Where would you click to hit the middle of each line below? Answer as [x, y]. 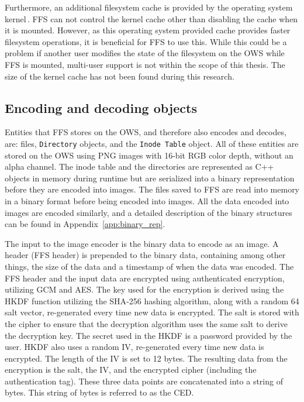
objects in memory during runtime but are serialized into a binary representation [150, 178]
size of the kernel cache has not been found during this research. [120, 76]
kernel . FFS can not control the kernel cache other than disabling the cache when [151, 18]
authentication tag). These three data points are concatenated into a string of [144, 381]
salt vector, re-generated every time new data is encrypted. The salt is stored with [152, 312]
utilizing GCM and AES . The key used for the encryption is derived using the [144, 289]
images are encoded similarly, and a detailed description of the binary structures [148, 212]
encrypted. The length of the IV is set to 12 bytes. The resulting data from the [146, 358]
